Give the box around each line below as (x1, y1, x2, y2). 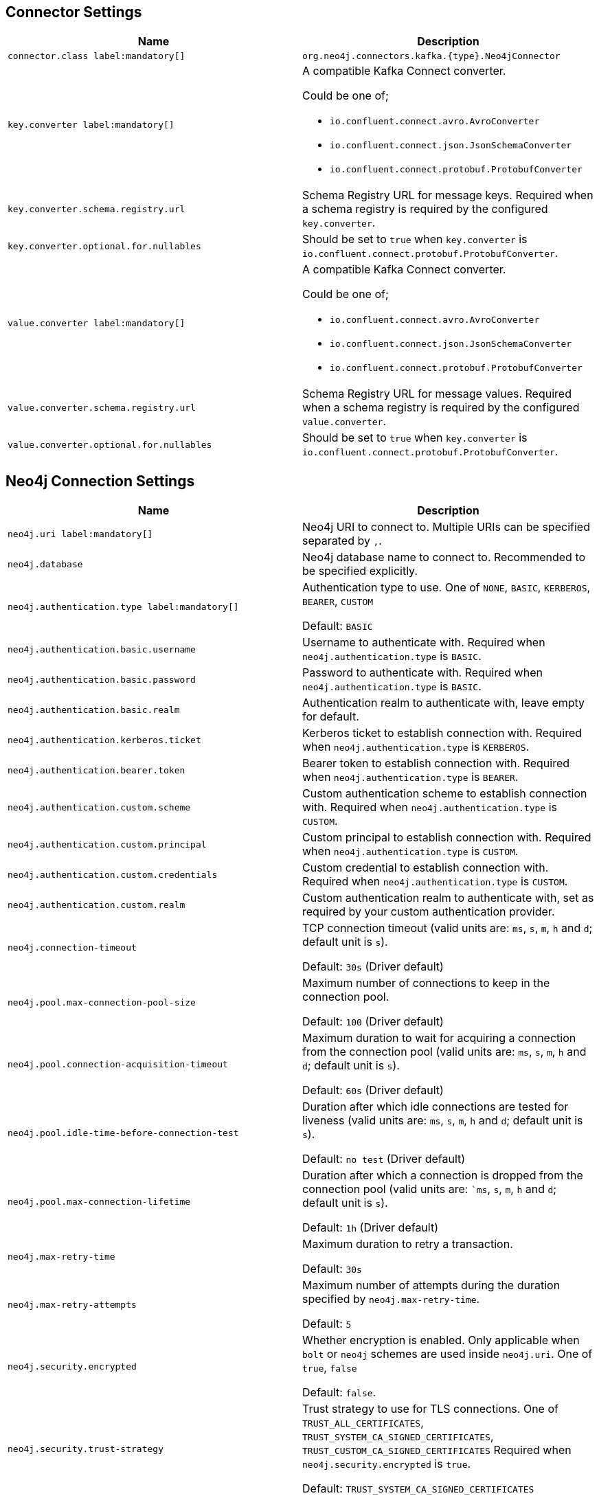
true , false (302, 1361, 357, 1375)
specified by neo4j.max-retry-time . (302, 1292, 480, 1306)
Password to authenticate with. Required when (302, 666, 543, 680)
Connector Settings (5, 3, 142, 21)
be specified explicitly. (302, 564, 418, 578)
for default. (302, 710, 359, 724)
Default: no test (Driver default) (302, 1152, 466, 1166)
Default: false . (302, 1385, 376, 1400)
